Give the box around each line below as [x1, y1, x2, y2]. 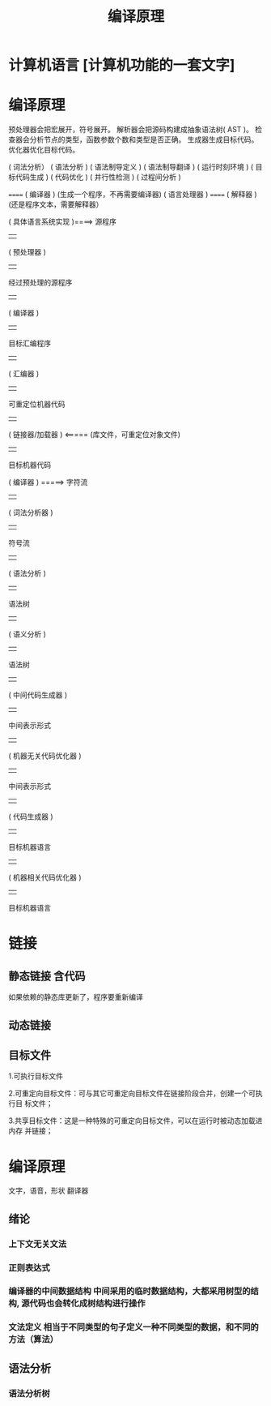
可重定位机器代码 [8, 399, 66, 409]
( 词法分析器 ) [8, 508, 54, 517]
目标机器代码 [8, 460, 51, 470]
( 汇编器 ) [8, 369, 40, 379]
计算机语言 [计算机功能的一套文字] [8, 56, 235, 75]
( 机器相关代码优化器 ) [8, 872, 83, 882]
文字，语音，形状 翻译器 [8, 1185, 89, 1196]
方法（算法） [8, 1334, 59, 1345]
